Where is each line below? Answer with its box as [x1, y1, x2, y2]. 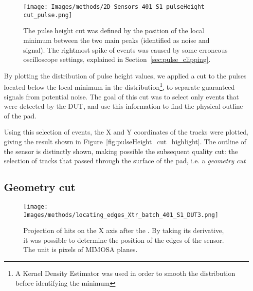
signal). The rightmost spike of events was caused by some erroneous [23, 44, 228, 55]
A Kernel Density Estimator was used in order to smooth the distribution [15, 268, 235, 278]
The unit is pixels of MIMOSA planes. [23, 244, 138, 254]
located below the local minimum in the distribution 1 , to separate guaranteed [4, 80, 235, 92]
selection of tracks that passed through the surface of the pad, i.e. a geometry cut [4, 155, 246, 166]
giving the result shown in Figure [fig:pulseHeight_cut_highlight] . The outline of [4, 136, 246, 146]
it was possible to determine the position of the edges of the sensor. [23, 234, 224, 245]
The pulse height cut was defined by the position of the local [23, 25, 204, 36]
